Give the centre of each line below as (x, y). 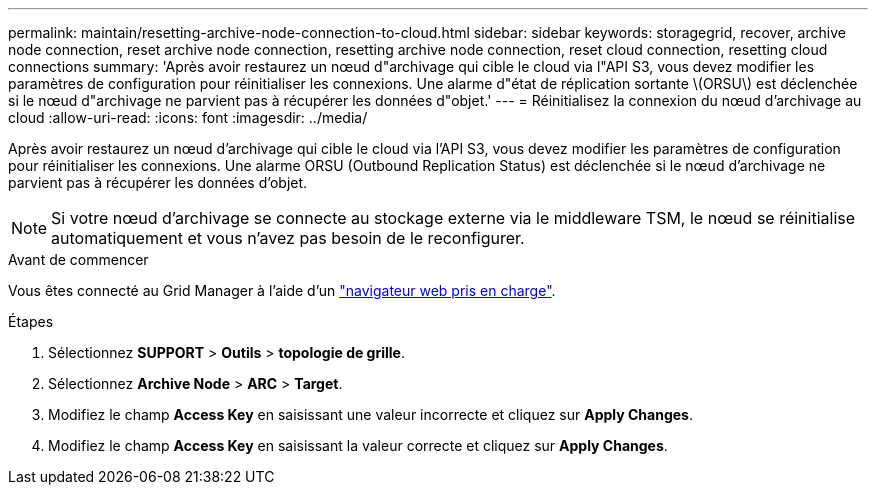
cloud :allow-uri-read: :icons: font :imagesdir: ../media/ (188, 117)
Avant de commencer (78, 259)
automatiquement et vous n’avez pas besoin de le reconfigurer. (288, 238)
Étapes (31, 321)
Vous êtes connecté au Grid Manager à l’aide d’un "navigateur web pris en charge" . (282, 290)
